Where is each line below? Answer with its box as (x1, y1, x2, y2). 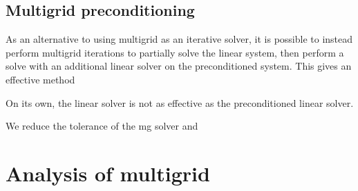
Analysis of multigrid (6, 159, 210, 187)
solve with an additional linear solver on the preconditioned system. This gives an (6, 59, 352, 73)
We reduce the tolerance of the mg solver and (6, 119, 198, 133)
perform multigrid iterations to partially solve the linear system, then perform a (6, 45, 344, 59)
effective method (6, 72, 75, 86)
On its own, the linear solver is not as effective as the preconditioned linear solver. (6, 95, 354, 110)
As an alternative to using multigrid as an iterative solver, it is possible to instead (6, 32, 353, 46)
